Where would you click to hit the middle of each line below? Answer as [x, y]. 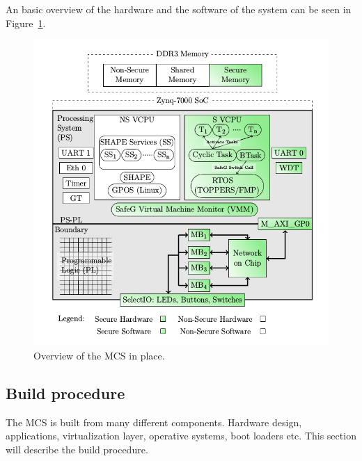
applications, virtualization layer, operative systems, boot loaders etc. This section [181, 436]
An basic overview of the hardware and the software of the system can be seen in [179, 9]
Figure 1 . [26, 23]
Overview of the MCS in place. [99, 355]
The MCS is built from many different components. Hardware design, [154, 422]
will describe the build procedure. [77, 449]
